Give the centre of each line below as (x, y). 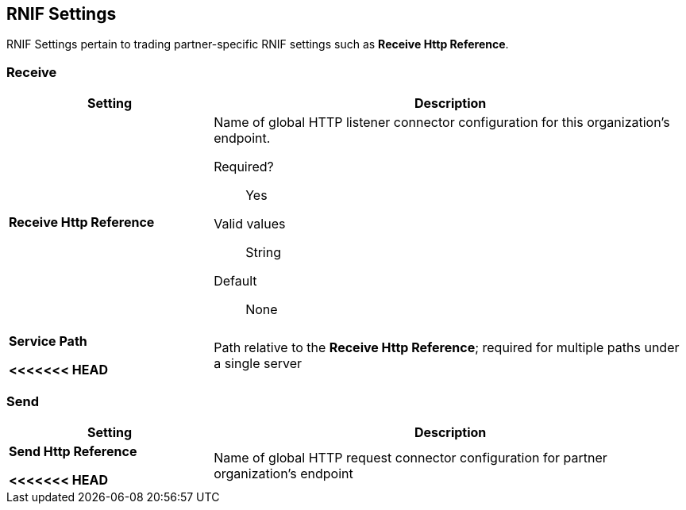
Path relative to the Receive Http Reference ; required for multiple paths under (447, 348)
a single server (258, 364)
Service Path (48, 341)
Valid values (250, 224)
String (264, 253)
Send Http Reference (73, 451)
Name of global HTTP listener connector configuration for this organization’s (442, 123)
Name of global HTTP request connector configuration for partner (410, 457)
